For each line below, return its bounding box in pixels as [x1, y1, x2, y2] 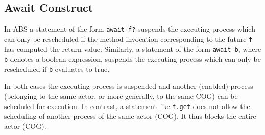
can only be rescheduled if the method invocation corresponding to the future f [4, 33, 253, 44]
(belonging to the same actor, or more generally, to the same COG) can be [4, 91, 238, 101]
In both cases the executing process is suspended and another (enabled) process [4, 80, 253, 91]
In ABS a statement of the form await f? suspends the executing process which [4, 23, 255, 34]
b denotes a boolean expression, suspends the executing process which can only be [4, 53, 261, 64]
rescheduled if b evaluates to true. [4, 63, 110, 74]
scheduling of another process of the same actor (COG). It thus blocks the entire [4, 111, 256, 121]
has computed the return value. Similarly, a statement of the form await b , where [4, 43, 261, 54]
